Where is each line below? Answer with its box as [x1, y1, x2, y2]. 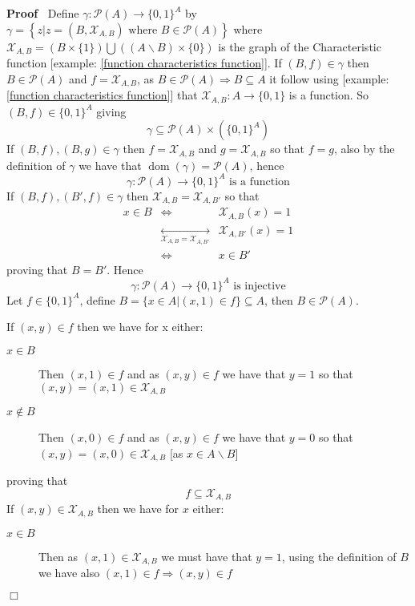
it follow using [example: [269, 70, 389, 87]
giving [96, 103, 127, 119]
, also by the [333, 140, 395, 157]
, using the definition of [281, 547, 397, 564]
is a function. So [288, 87, 369, 103]
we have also [38, 564, 100, 580]
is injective [233, 280, 286, 292]
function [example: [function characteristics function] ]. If [6, 55, 282, 71]
